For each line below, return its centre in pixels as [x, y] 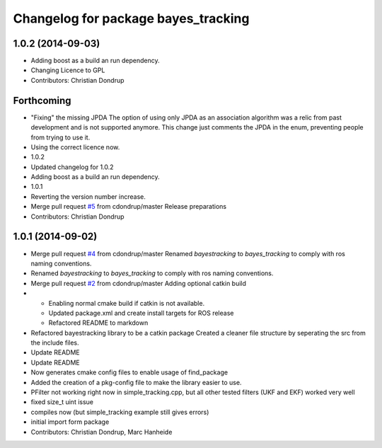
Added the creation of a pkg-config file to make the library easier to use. [136, 382]
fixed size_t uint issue [62, 402]
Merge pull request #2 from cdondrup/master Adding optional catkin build [139, 283]
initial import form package [70, 422]
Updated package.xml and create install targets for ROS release [141, 313]
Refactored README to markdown [98, 323]
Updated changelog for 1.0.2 [72, 167]
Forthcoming [42, 100]
